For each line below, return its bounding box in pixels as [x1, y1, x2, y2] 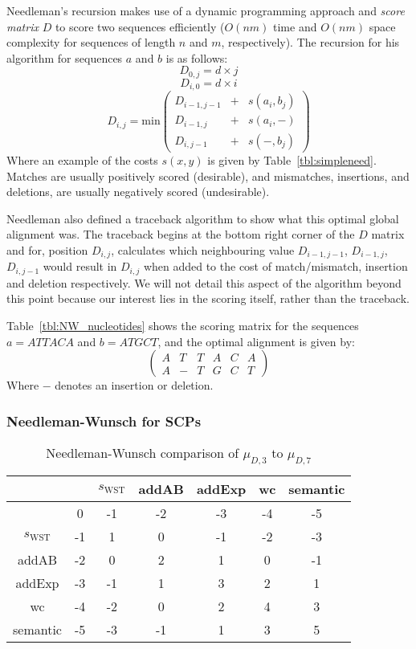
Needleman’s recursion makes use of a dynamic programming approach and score [6, 2, 405, 18]
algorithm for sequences [6, 49, 123, 66]
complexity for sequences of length [6, 34, 176, 51]
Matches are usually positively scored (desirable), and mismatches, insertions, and [6, 167, 410, 184]
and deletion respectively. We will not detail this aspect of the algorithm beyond [6, 274, 402, 291]
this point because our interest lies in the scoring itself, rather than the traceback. [6, 290, 410, 307]
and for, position [6, 241, 88, 258]
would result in [43, 258, 117, 275]
